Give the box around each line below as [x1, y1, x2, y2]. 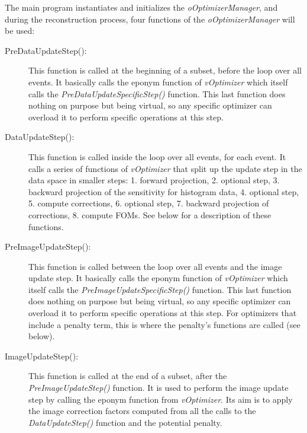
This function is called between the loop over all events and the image [28, 260, 282, 272]
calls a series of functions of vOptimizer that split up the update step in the [28, 162, 302, 174]
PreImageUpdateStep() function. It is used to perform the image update [28, 381, 289, 394]
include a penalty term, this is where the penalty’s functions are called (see [28, 318, 300, 330]
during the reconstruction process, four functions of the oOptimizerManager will [5, 12, 295, 25]
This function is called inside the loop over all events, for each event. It [28, 150, 286, 163]
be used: [5, 24, 35, 37]
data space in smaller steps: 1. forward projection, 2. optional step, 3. [28, 174, 280, 186]
